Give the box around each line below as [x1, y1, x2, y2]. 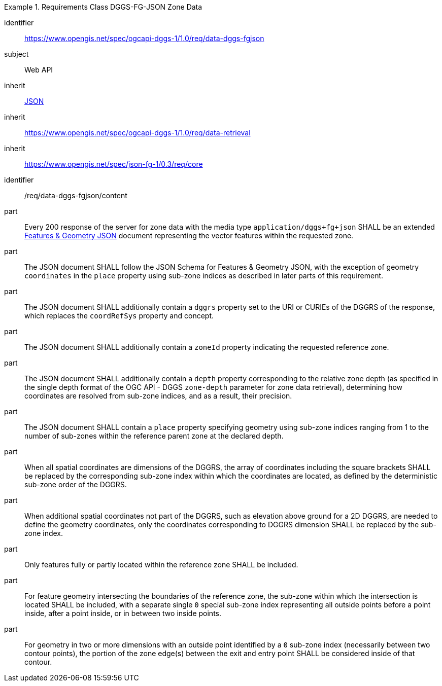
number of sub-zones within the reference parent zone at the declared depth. [24, 431, 284, 440]
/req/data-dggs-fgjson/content [24, 191, 127, 200]
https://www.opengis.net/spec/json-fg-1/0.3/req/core [24, 160, 203, 168]
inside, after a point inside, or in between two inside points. [24, 609, 222, 618]
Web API [24, 65, 53, 74]
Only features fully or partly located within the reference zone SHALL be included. [24, 560, 298, 569]
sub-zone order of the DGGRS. [24, 480, 127, 489]
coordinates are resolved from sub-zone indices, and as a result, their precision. [24, 391, 292, 400]
